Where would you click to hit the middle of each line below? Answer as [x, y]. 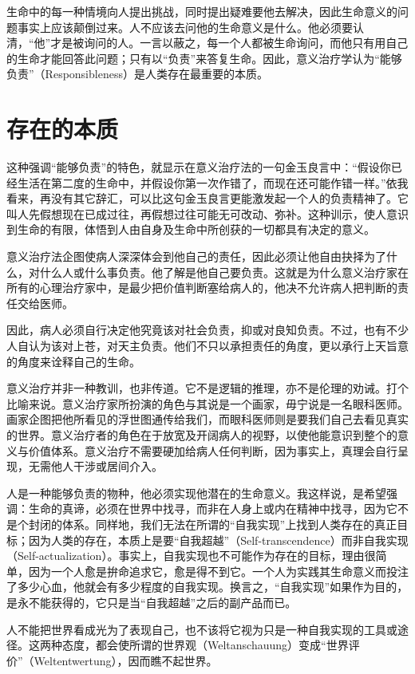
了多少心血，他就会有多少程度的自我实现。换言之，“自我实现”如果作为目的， [207, 587]
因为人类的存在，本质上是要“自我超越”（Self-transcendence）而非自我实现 [218, 540]
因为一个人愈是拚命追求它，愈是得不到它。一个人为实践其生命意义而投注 [218, 571]
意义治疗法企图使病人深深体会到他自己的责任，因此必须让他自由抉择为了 [196, 256]
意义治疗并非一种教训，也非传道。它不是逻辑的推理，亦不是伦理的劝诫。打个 [207, 388]
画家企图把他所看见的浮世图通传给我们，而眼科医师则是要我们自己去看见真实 [207, 419]
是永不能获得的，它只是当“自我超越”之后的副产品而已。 [152, 602]
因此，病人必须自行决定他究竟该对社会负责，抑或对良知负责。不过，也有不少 [207, 330]
